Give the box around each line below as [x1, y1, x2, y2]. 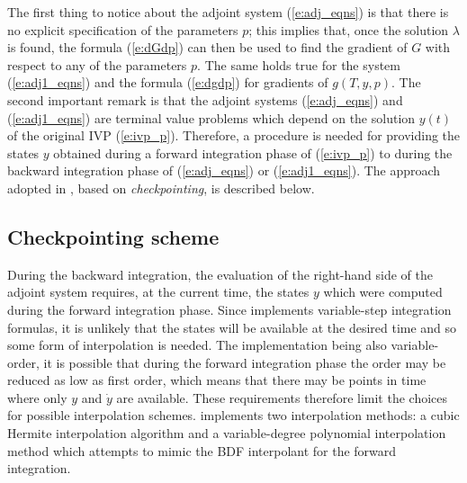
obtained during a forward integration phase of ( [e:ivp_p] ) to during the [53, 143, 453, 162]
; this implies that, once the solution [248, 20, 449, 39]
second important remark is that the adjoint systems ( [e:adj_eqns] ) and [7, 90, 403, 109]
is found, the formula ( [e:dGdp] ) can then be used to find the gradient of [7, 38, 408, 57]
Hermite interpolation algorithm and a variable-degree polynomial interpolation [7, 424, 446, 443]
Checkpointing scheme [7, 222, 220, 250]
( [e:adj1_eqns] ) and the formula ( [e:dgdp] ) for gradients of [7, 73, 328, 92]
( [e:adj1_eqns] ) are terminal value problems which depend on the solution [7, 108, 416, 127]
